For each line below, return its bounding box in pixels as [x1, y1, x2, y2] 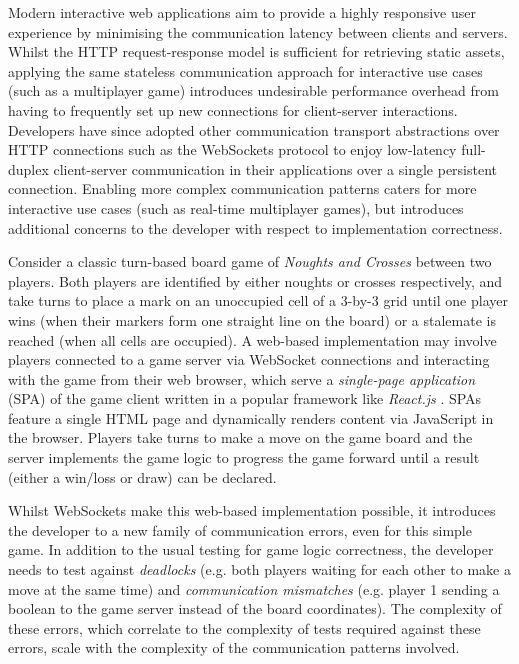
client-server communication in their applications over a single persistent [53, 158, 498, 179]
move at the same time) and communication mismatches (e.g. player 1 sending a [8, 578, 500, 599]
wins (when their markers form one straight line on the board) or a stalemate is [8, 309, 496, 330]
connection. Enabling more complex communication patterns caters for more [8, 178, 477, 199]
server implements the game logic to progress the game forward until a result [8, 447, 480, 468]
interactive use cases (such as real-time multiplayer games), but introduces [8, 197, 464, 218]
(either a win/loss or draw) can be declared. [8, 466, 277, 487]
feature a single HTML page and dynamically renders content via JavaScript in [8, 407, 494, 428]
